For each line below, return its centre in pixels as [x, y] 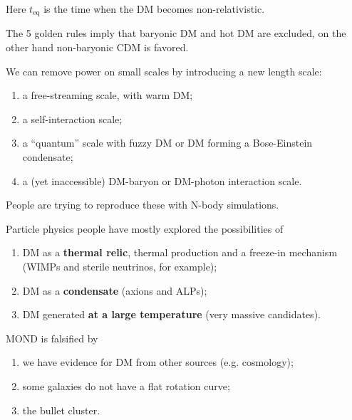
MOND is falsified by [52, 338]
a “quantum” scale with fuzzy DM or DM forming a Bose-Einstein [167, 143]
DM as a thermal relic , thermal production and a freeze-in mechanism [180, 252]
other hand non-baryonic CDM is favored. [97, 47]
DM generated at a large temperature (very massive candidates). [171, 314]
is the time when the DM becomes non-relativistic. [154, 9]
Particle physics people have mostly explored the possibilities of [145, 228]
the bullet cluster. [61, 410]
